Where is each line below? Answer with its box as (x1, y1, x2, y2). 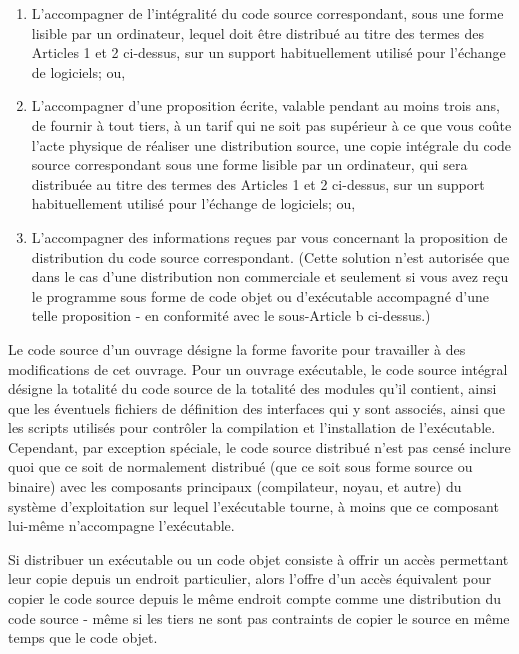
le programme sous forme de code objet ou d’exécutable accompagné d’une (31, 285, 489, 306)
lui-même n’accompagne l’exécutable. (8, 515, 235, 536)
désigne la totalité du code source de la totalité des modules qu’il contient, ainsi (8, 378, 497, 399)
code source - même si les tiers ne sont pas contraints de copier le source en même (8, 607, 510, 628)
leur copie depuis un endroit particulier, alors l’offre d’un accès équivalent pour (8, 568, 492, 589)
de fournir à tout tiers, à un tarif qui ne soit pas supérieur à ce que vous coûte (31, 114, 512, 135)
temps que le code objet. (8, 627, 158, 648)
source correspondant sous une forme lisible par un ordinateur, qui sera (31, 154, 468, 175)
